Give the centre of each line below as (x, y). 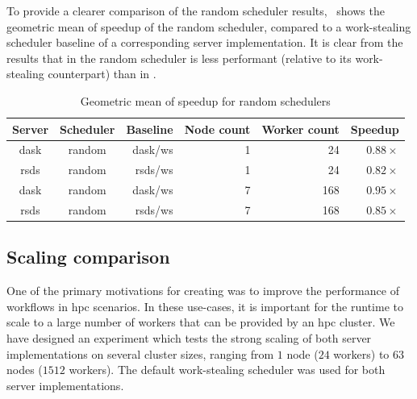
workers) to (361, 353)
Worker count (300, 129)
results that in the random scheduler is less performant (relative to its (179, 58)
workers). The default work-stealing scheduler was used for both (227, 370)
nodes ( (25, 370)
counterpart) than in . (102, 74)
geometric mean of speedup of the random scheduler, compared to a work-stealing (209, 26)
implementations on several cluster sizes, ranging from (140, 353)
